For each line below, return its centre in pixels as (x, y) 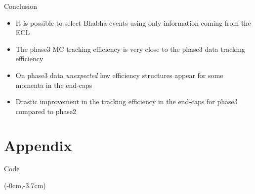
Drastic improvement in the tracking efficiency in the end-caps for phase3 (127, 101)
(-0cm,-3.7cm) (25, 185)
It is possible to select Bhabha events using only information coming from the (133, 22)
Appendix (38, 145)
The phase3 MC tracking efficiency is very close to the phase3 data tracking (130, 49)
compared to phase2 (46, 111)
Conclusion (21, 6)
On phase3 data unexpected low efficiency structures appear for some (119, 75)
